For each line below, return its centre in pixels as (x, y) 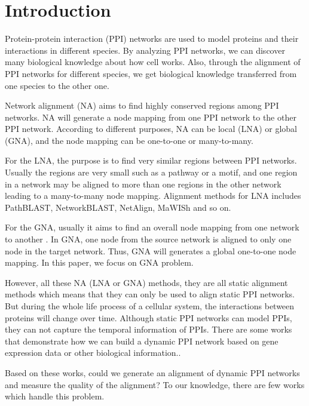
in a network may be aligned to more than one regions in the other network (143, 184)
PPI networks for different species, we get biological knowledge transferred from (151, 73)
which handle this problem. (55, 396)
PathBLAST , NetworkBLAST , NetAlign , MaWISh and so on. (118, 207)
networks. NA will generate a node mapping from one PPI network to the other (151, 117)
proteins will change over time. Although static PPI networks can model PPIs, (149, 317)
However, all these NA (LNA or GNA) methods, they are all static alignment (146, 282)
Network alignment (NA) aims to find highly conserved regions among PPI (142, 105)
